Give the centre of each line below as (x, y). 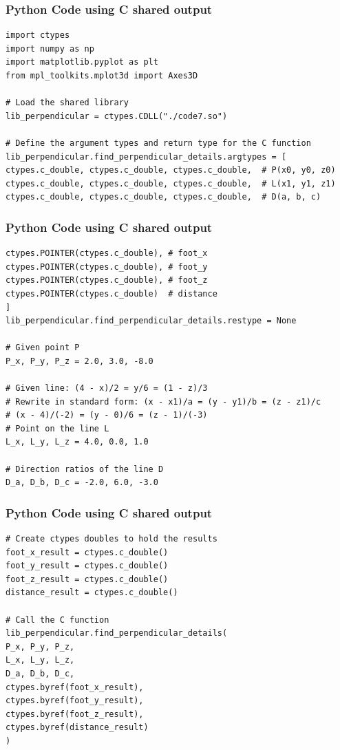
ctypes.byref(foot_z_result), (75, 714)
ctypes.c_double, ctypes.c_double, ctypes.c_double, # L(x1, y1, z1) (171, 183)
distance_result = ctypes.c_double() (92, 593)
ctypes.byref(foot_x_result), (75, 687)
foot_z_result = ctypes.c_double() (87, 579)
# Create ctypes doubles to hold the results (111, 539)
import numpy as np (50, 49)
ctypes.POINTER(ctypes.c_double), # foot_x (107, 254)
